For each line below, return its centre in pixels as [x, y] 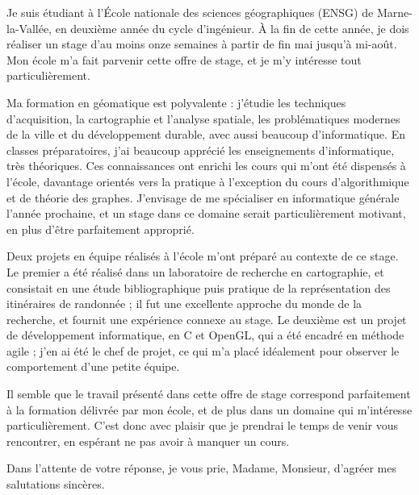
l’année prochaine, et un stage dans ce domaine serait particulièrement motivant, [206, 213]
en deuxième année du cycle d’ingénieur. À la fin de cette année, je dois [232, 28]
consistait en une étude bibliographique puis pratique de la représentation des [199, 287]
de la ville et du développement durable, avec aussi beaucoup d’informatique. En [206, 134]
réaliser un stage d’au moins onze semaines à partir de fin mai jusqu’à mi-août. [202, 44]
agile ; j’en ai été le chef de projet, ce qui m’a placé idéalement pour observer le [203, 350]
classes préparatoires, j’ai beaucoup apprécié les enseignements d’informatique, [201, 150]
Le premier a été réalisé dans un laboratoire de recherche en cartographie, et [195, 271]
